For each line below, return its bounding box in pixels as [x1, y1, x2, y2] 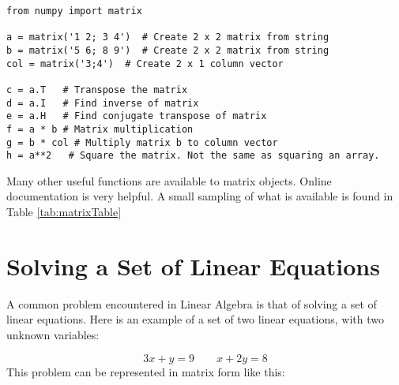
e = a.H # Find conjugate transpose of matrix [6, 110, 267, 122]
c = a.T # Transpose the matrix [6, 84, 188, 95]
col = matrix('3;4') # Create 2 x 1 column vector [6, 58, 284, 69]
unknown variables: [6, 326, 100, 342]
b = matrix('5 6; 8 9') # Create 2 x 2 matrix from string [6, 44, 329, 56]
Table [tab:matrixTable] [6, 204, 122, 220]
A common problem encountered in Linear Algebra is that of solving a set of [6, 295, 377, 312]
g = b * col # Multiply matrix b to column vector [6, 136, 278, 148]
